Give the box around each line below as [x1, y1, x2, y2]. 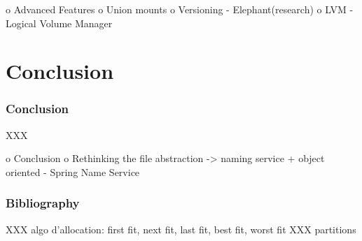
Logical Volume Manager [6, 15, 113, 30]
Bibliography [6, 194, 80, 212]
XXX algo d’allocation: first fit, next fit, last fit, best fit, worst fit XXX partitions [6, 221, 356, 236]
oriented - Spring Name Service [6, 164, 140, 179]
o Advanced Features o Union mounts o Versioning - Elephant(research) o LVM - [6, 2, 354, 16]
